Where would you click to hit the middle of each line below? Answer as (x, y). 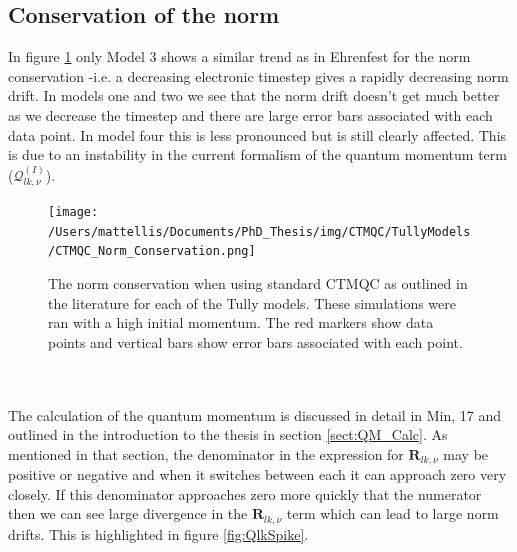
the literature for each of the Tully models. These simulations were (252, 302)
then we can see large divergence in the (128, 513)
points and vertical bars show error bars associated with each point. (255, 341)
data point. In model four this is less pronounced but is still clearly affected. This (257, 134)
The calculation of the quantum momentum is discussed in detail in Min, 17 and (255, 414)
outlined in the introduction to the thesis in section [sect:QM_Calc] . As (228, 434)
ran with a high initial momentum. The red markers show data (241, 322)
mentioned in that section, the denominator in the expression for (206, 453)
